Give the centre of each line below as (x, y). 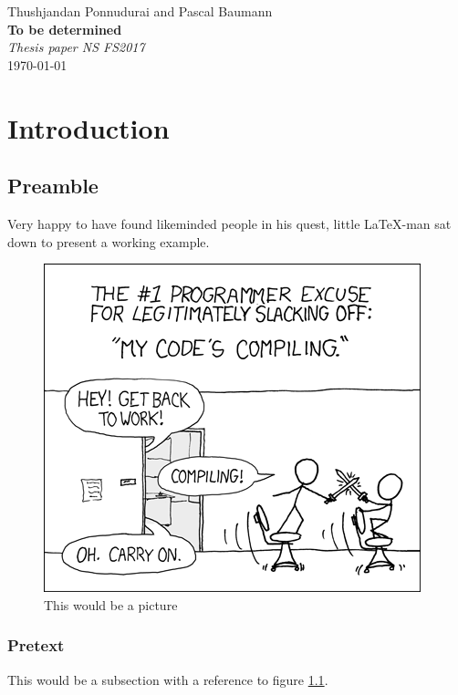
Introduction (88, 127)
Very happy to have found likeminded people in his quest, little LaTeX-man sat (229, 223)
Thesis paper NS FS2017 (76, 47)
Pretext (36, 645)
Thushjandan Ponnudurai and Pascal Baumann (140, 11)
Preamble (53, 186)
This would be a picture (111, 604)
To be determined (65, 29)
